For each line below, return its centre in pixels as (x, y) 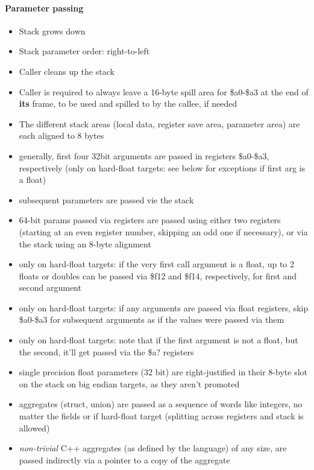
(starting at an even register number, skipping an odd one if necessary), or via (163, 231)
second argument (50, 287)
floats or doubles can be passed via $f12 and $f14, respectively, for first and (158, 275)
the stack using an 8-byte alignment (85, 243)
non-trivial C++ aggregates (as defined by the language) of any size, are (153, 448)
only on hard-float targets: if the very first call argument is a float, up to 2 (157, 264)
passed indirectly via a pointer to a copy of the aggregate (124, 459)
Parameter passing (44, 8)
